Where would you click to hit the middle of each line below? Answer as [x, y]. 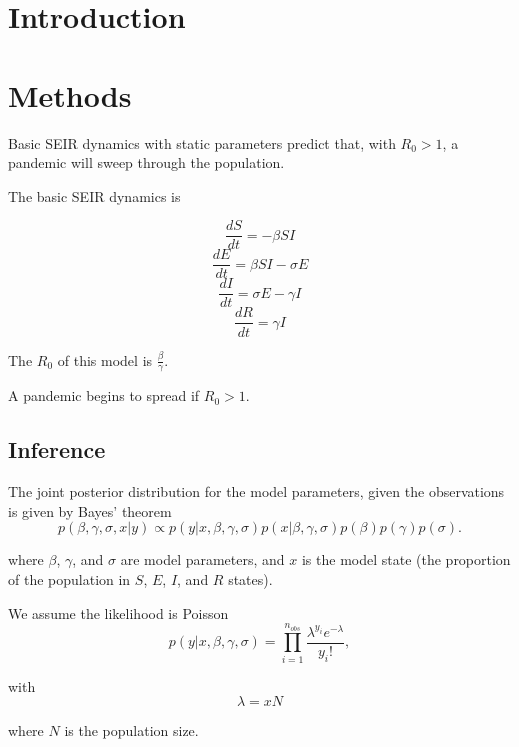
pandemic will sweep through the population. [146, 162]
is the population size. [131, 730]
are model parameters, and [202, 559]
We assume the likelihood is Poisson [118, 612]
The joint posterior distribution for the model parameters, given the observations [256, 491]
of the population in [69, 578]
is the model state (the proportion [406, 559]
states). [250, 578]
